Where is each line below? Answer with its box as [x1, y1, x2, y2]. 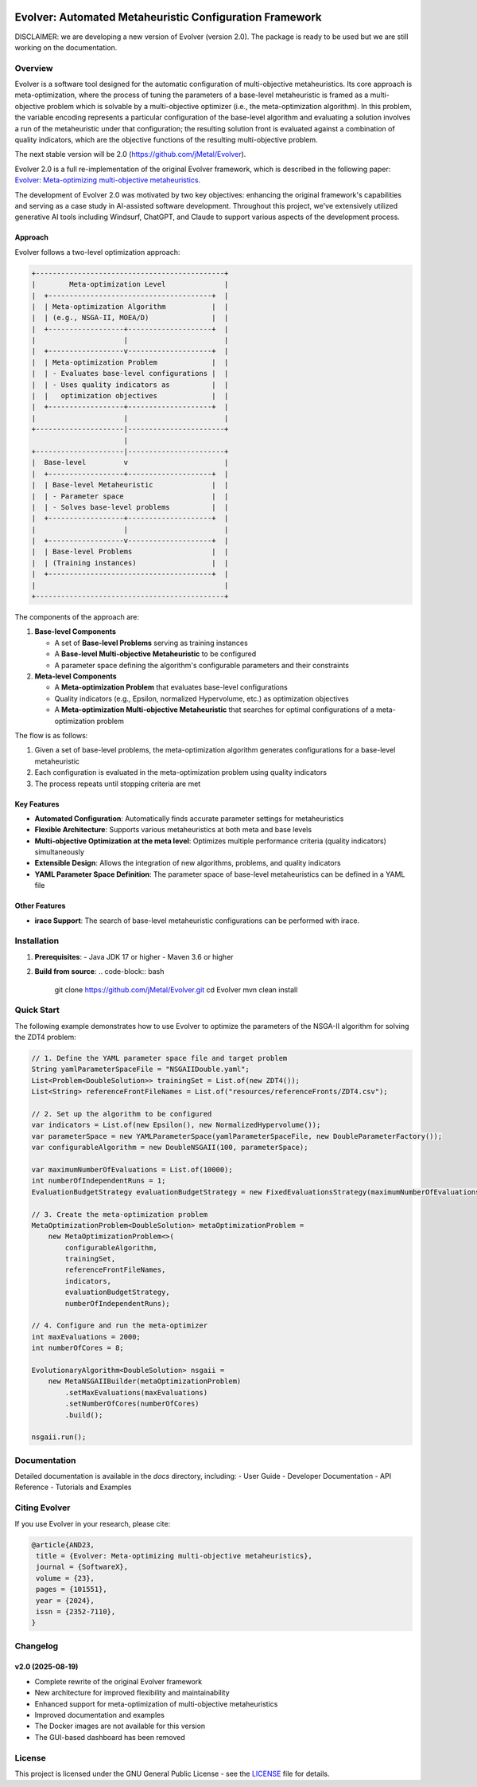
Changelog [14, 1640, 59, 1652]
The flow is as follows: [14, 730, 88, 740]
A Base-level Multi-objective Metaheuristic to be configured [54, 649, 257, 659]
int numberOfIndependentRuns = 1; [31, 1176, 166, 1186]
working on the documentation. [14, 42, 118, 52]
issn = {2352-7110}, [36, 1607, 116, 1616]
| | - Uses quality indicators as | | [31, 380, 229, 389]
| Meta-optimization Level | [31, 280, 229, 289]
